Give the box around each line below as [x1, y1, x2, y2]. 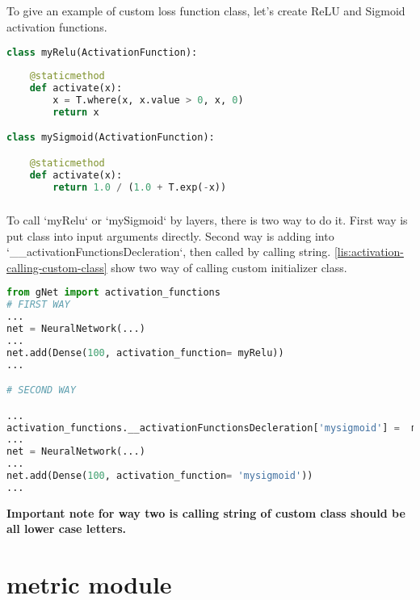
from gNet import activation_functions [6, 287, 220, 299]
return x [52, 106, 99, 118]
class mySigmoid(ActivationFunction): [6, 132, 215, 144]
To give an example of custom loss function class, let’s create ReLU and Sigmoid [6, 2, 405, 19]
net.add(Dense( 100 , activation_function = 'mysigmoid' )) [6, 470, 313, 482]
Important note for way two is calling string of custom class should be [6, 504, 405, 521]
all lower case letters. [6, 520, 127, 537]
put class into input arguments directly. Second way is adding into [6, 227, 334, 244]
